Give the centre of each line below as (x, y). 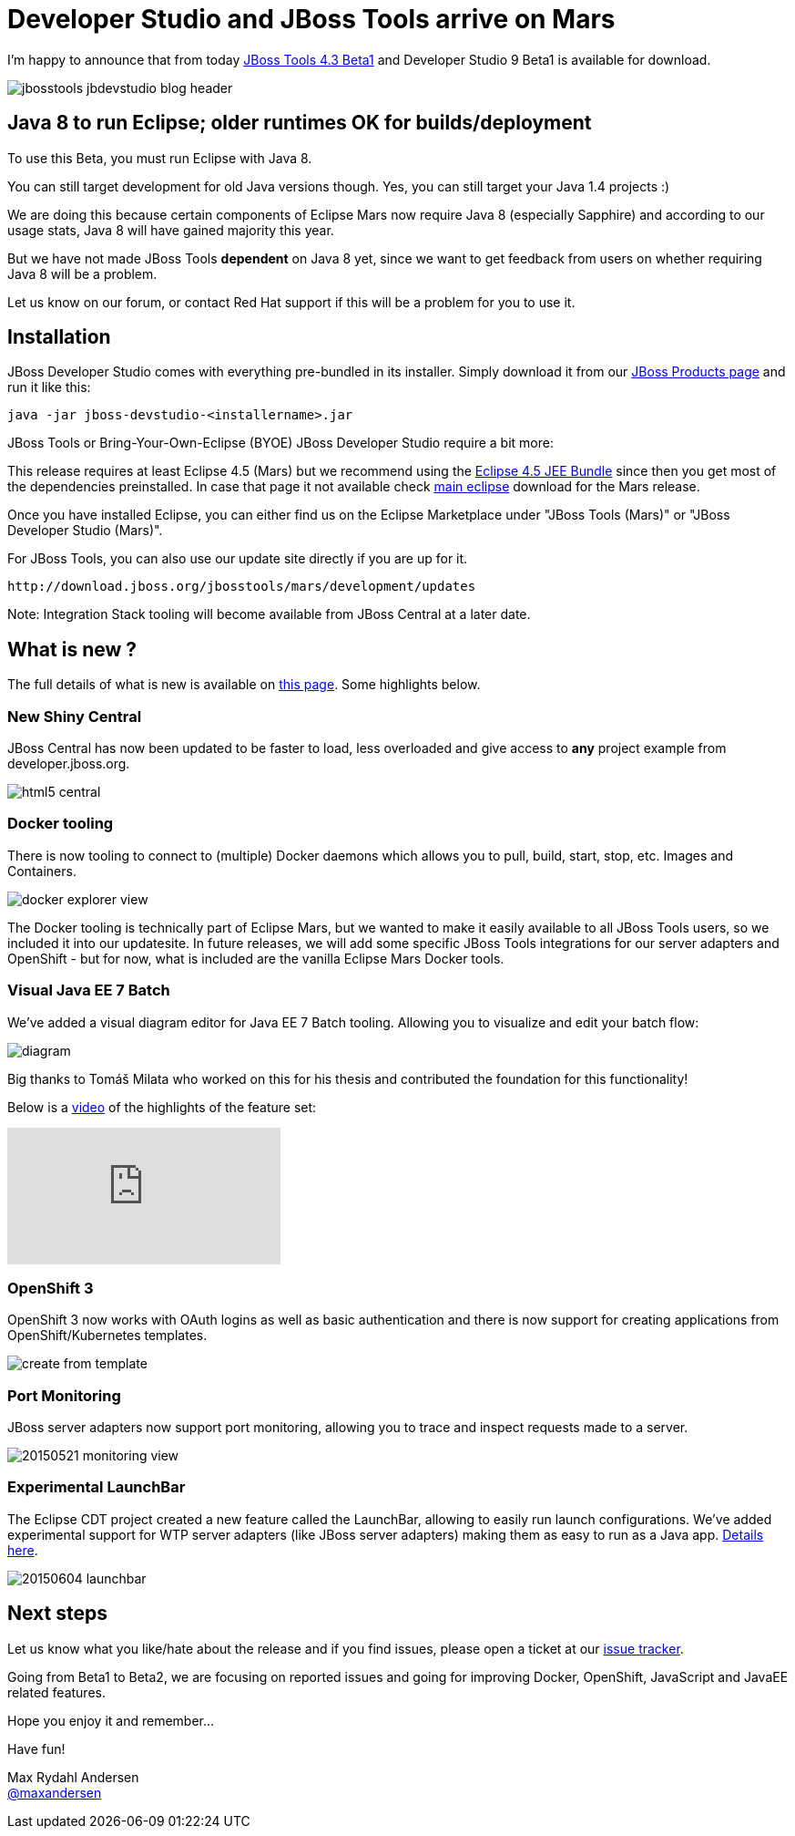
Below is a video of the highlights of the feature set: (162, 1107)
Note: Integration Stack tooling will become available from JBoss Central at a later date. (269, 614)
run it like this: (49, 387)
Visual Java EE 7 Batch (89, 990)
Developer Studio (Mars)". (85, 531)
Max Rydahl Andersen (73, 1777)
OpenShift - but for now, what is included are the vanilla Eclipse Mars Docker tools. (256, 958)
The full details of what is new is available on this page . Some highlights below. (244, 685)
